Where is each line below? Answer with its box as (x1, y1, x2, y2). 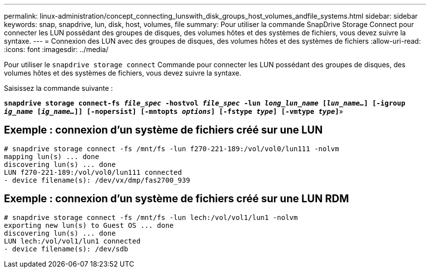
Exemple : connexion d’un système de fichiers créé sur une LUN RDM (4, 192, 349, 205)
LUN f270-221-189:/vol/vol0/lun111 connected (4, 168, 182, 176)
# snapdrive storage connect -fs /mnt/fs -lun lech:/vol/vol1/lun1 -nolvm (4, 213, 298, 221)
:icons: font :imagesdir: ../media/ (4, 45, 108, 54)
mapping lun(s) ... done (4, 152, 99, 161)
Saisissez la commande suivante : (4, 84, 113, 92)
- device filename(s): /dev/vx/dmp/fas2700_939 (4, 176, 190, 184)
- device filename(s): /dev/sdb (4, 245, 128, 253)
